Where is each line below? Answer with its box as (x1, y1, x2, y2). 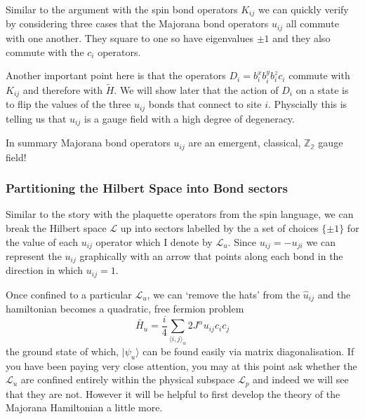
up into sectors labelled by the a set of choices (120, 220, 319, 235)
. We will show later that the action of (114, 82, 279, 97)
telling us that (6, 111, 67, 125)
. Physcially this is (268, 97, 347, 111)
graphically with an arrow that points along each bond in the (79, 249, 343, 263)
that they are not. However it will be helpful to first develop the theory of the (6, 386, 340, 401)
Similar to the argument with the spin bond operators (6, 2, 238, 16)
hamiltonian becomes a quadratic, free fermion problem (6, 301, 244, 316)
